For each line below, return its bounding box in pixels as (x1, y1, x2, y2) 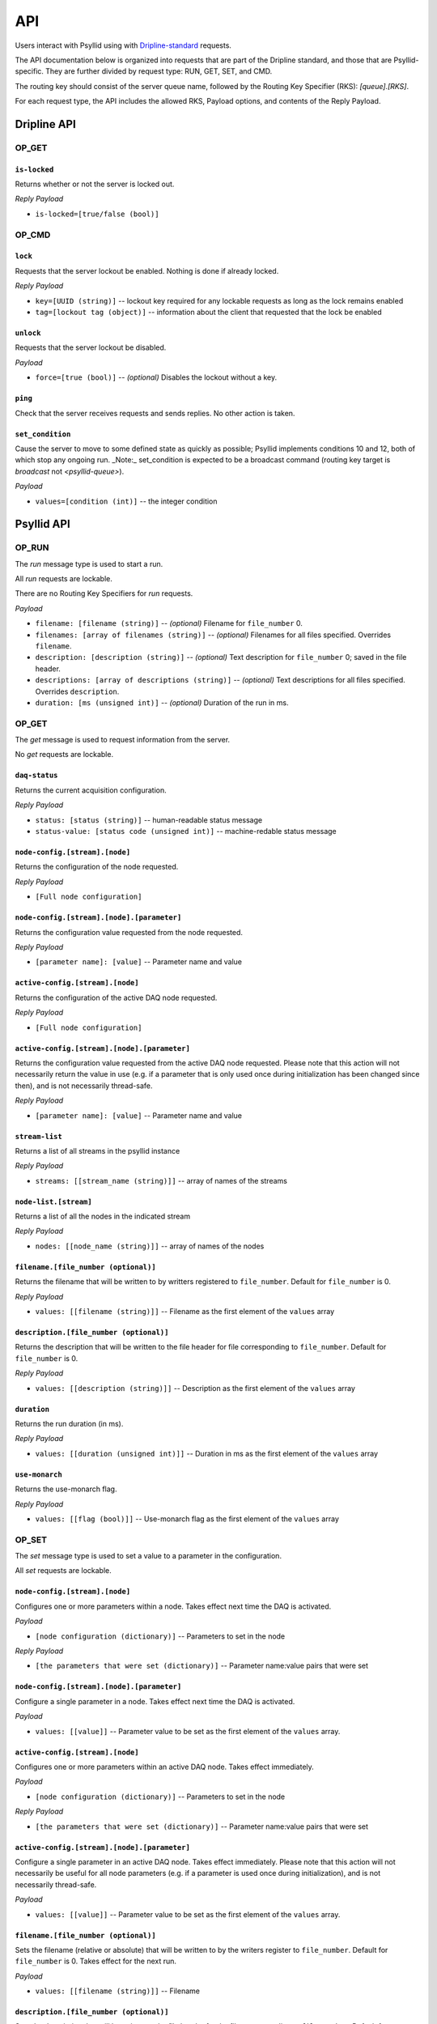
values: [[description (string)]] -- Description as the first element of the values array (35, 1383, 356, 1393)
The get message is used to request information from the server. (15, 735, 231, 745)
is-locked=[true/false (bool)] (35, 209, 159, 219)
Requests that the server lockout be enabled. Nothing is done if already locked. (15, 266, 279, 275)
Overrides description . (35, 687, 120, 696)
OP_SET (15, 1534, 48, 1546)
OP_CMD (15, 229, 51, 240)
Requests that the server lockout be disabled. (15, 342, 167, 352)
